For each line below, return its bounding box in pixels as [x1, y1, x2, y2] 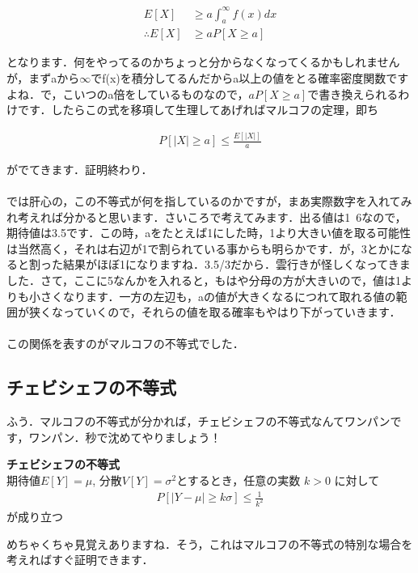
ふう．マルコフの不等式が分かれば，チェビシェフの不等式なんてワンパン [6, 413, 391, 430]
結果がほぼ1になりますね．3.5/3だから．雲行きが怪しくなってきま [62, 256, 411, 273]
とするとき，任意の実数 [176, 472, 301, 489]
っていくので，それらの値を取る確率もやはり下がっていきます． [62, 303, 401, 320]
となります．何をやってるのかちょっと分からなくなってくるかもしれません [6, 53, 400, 70]
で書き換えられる [307, 85, 399, 102]
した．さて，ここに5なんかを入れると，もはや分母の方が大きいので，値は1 [6, 272, 401, 289]
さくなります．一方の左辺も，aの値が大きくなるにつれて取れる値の [40, 287, 396, 304]
